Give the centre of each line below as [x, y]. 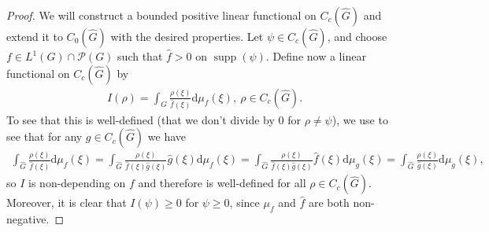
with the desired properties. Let [187, 36]
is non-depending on [77, 183]
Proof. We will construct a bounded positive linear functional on [161, 15]
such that [140, 56]
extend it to [35, 36]
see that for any [44, 136]
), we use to [360, 119]
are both [329, 203]
